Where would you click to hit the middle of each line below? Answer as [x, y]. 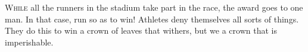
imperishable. [29, 42]
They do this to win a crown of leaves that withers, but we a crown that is [141, 30]
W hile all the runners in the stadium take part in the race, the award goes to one [154, 7]
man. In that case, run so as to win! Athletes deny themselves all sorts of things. [152, 19]
